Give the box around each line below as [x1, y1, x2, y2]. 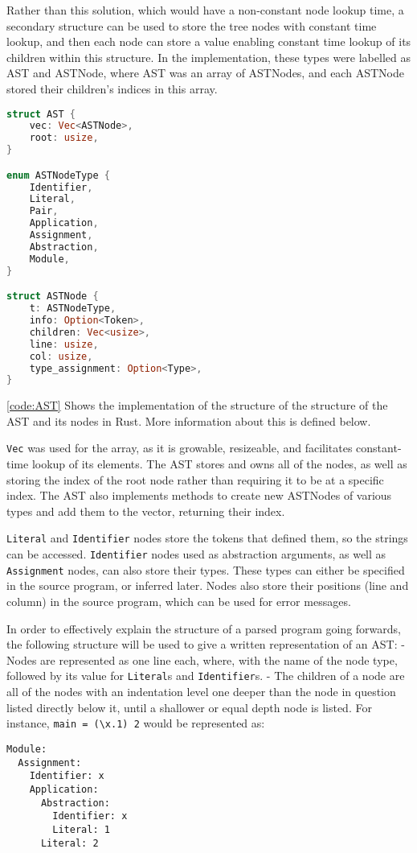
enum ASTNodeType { [6, 169, 110, 181]
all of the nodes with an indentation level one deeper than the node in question [6, 683, 396, 700]
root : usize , [29, 132, 99, 144]
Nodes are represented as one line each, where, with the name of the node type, [6, 651, 398, 668]
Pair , [29, 205, 59, 217]
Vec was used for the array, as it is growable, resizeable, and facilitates [6, 439, 353, 456]
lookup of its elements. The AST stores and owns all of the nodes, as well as [31, 455, 407, 472]
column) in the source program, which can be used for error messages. [6, 593, 351, 610]
